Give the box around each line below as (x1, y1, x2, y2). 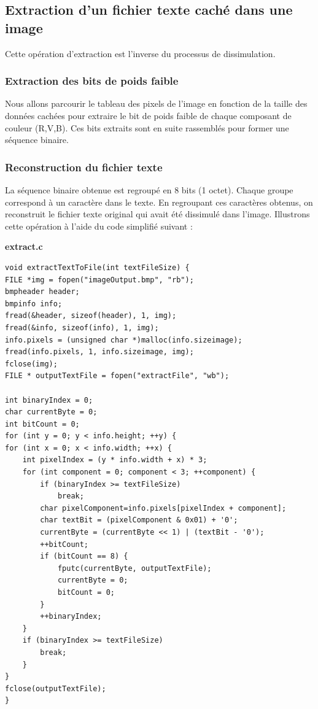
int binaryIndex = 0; (5, 395, 93, 405)
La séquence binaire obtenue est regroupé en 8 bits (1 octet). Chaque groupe (5, 184, 293, 196)
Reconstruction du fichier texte (5, 159, 163, 174)
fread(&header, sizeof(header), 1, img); (5, 311, 177, 320)
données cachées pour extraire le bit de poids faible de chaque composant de (5, 109, 292, 122)
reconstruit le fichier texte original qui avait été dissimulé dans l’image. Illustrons (5, 207, 310, 220)
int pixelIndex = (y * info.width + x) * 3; (22, 455, 207, 465)
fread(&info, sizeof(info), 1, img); (5, 323, 159, 332)
